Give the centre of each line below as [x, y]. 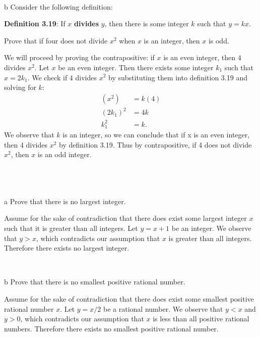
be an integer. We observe [211, 228]
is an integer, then [172, 40]
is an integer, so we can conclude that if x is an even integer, [156, 135]
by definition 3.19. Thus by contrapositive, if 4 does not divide [155, 144]
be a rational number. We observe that [163, 308]
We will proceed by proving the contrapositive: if [79, 57]
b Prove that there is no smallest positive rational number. [95, 282]
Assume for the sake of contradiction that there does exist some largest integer [125, 218]
